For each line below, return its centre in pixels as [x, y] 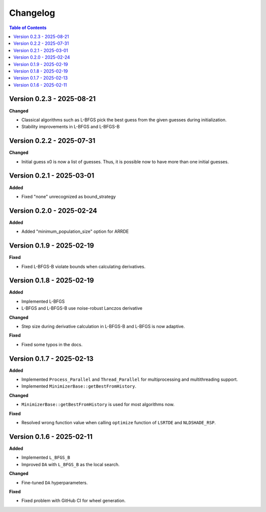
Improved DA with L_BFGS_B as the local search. [71, 464]
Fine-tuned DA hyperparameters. [55, 482]
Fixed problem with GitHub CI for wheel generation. [73, 501]
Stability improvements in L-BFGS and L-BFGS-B [71, 127]
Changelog [32, 13]
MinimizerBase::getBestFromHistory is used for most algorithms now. [98, 404]
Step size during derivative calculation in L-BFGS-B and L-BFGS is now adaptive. [103, 327]
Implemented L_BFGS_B [46, 457]
